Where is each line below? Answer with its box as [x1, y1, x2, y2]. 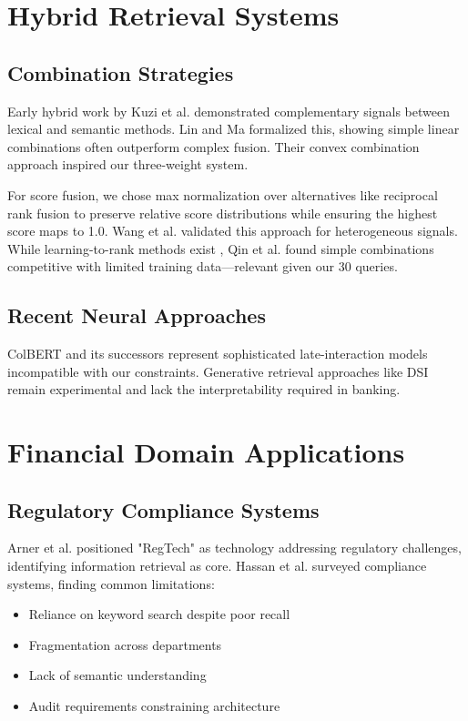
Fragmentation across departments [28, 635, 222, 654]
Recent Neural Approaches [7, 301, 266, 330]
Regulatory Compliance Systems [7, 495, 320, 523]
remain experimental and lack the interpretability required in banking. [7, 380, 401, 399]
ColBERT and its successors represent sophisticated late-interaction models [7, 344, 428, 363]
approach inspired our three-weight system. [7, 155, 249, 174]
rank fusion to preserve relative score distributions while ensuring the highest [7, 203, 438, 222]
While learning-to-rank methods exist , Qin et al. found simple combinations [7, 239, 434, 258]
